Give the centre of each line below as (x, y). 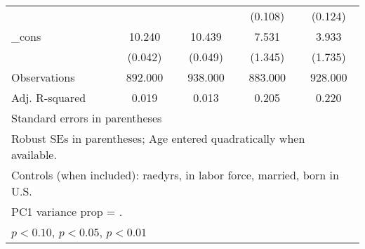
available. (34, 154)
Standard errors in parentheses (87, 118)
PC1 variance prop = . (67, 211)
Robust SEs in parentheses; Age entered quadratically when (158, 138)
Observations (43, 77)
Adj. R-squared (49, 97)
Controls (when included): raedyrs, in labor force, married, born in (175, 175)
